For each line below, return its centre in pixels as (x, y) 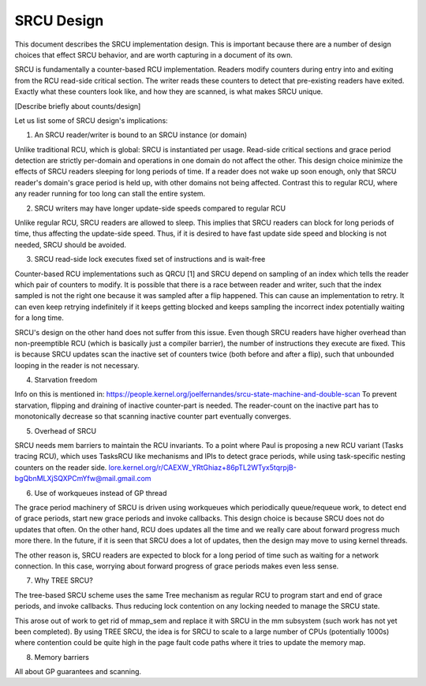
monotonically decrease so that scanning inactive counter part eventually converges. (153, 416)
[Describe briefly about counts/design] (78, 106)
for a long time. (39, 318)
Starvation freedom (66, 380)
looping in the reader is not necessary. (77, 365)
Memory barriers (62, 657)
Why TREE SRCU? (64, 580)
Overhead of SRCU (65, 431)
